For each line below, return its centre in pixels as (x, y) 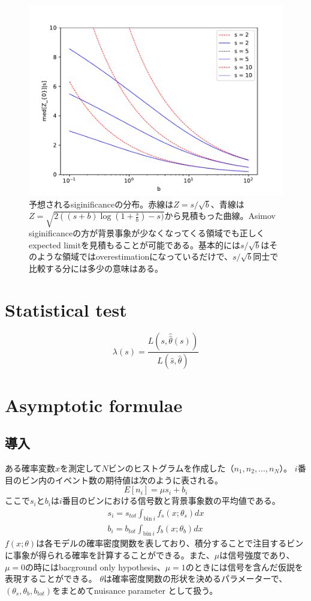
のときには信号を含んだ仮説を (244, 567)
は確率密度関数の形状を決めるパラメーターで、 (195, 579)
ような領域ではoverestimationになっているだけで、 (135, 256)
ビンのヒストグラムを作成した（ (171, 468)
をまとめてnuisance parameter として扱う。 (135, 590)
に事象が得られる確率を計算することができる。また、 (110, 555)
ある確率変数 (30, 468)
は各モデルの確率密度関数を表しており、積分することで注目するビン (170, 543)
